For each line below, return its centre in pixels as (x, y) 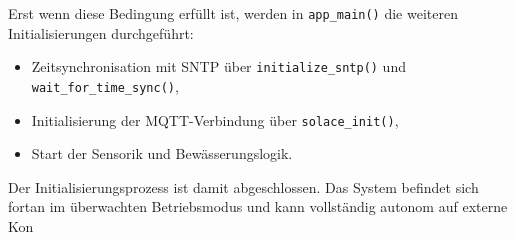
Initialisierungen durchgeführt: (101, 32)
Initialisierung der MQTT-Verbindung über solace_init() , (215, 119)
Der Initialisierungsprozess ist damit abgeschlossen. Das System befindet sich (243, 186)
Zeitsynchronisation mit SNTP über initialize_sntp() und (218, 66)
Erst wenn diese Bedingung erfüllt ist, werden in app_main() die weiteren (233, 13)
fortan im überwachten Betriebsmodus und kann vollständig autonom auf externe (258, 206)
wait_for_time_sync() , (105, 85)
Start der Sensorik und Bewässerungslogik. (162, 153)
